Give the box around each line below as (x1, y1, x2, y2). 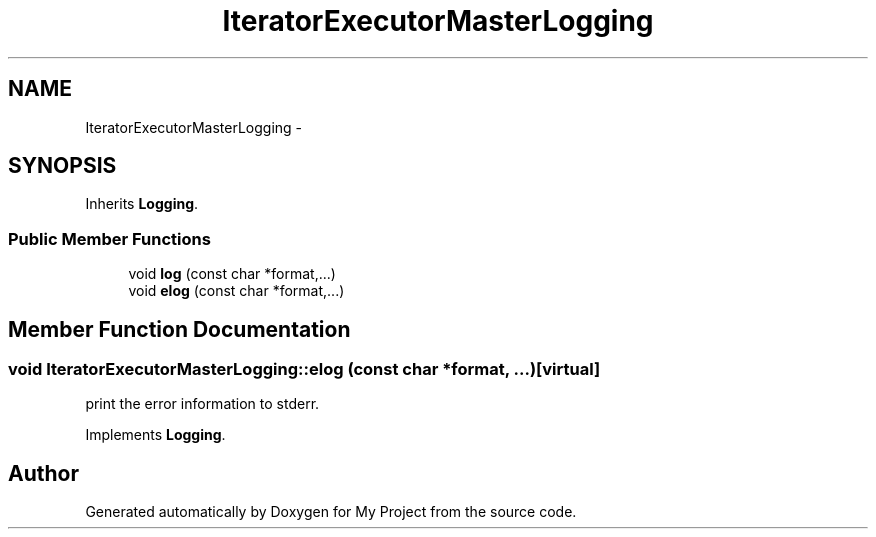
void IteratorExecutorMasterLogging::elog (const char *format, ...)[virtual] (8, 359, 601, 380)
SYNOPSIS (8, 153, 117, 179)
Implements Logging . (85, 426, 226, 444)
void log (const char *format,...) (128, 265, 336, 283)
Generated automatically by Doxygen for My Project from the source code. (85, 503, 577, 521)
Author (8, 460, 79, 486)
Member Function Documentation (8, 316, 351, 342)
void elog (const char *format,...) (128, 282, 345, 300)
